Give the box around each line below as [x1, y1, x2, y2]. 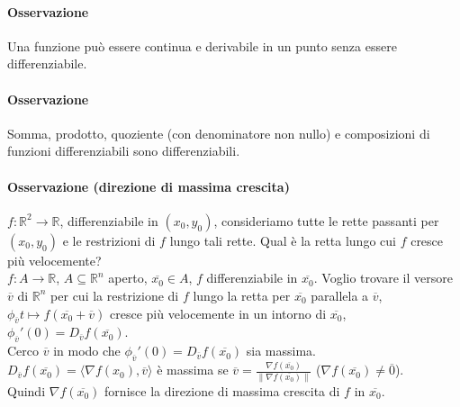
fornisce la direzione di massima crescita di [104, 381, 340, 400]
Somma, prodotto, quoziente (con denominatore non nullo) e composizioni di [7, 123, 430, 142]
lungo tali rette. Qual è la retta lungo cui [169, 231, 396, 249]
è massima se [157, 360, 229, 379]
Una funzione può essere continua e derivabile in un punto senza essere [7, 36, 397, 55]
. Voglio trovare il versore [313, 268, 453, 287]
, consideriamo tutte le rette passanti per [213, 211, 439, 230]
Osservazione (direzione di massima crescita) [7, 176, 290, 195]
